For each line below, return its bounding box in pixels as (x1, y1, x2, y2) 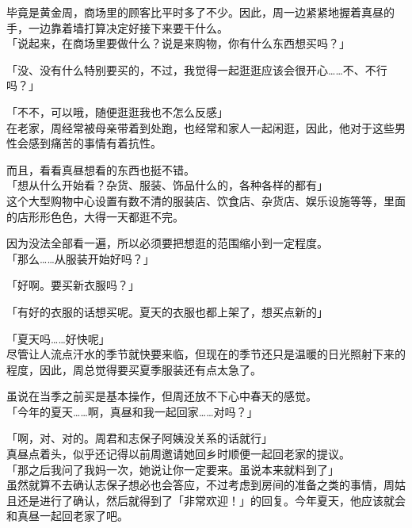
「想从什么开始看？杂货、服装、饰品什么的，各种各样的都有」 (6, 177, 328, 193)
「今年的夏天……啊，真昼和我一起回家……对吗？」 (6, 403, 258, 419)
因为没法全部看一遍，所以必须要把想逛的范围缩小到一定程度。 (6, 235, 328, 251)
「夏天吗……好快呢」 (6, 330, 110, 346)
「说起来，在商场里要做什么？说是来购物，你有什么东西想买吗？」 (6, 35, 350, 52)
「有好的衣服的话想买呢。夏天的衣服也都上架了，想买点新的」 (6, 303, 328, 319)
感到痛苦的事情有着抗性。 (28, 135, 162, 151)
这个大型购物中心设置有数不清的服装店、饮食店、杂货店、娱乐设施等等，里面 (6, 192, 406, 209)
